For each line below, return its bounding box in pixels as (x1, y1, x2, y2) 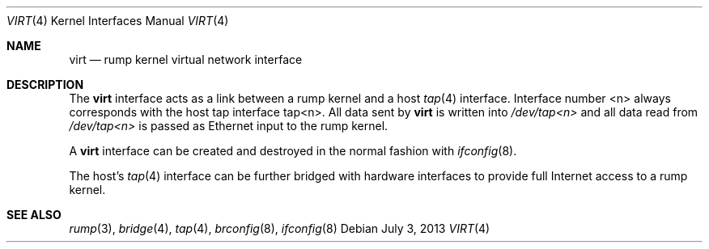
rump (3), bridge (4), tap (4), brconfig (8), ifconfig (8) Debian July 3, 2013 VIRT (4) (69, 222, 490, 235)
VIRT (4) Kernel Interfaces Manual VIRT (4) (6, 14, 229, 27)
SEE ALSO (6, 208, 62, 222)
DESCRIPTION (6, 78, 84, 91)
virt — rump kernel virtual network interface (69, 53, 303, 66)
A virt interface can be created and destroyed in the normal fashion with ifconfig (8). (69, 144, 517, 158)
